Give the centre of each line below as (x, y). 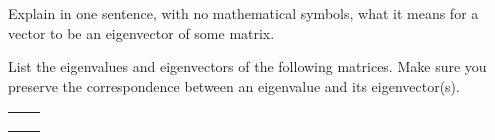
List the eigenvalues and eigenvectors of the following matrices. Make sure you (247, 66)
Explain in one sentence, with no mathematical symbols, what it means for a (243, 13)
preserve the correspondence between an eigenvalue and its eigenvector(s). (234, 85)
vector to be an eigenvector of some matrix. (141, 32)
